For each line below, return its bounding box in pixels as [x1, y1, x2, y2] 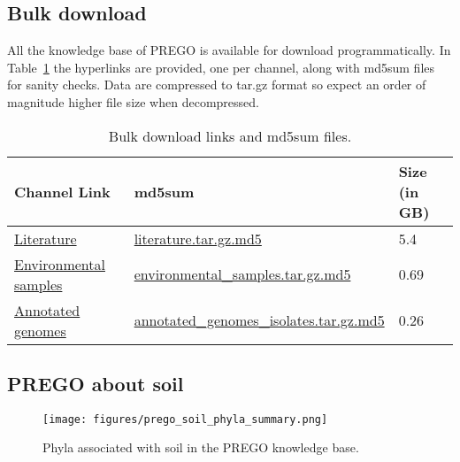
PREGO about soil [7, 369, 184, 397]
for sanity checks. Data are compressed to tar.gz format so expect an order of [7, 75, 426, 94]
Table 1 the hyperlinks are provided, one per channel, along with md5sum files [7, 58, 435, 76]
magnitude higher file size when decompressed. [7, 92, 259, 111]
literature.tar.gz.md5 [134, 227, 262, 249]
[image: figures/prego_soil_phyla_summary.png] [42, 412, 328, 426]
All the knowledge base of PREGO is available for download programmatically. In [7, 41, 451, 59]
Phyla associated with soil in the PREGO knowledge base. [42, 438, 359, 457]
